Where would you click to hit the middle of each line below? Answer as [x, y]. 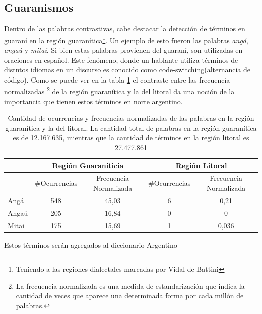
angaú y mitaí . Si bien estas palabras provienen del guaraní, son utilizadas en [123, 50]
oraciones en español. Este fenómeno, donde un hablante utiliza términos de [121, 60]
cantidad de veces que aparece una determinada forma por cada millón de [130, 296]
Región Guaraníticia [88, 165]
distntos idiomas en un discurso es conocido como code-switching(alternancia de [127, 70]
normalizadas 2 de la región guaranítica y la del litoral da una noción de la [119, 91]
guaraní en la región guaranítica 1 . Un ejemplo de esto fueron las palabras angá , [126, 39]
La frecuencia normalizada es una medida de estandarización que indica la [130, 286]
